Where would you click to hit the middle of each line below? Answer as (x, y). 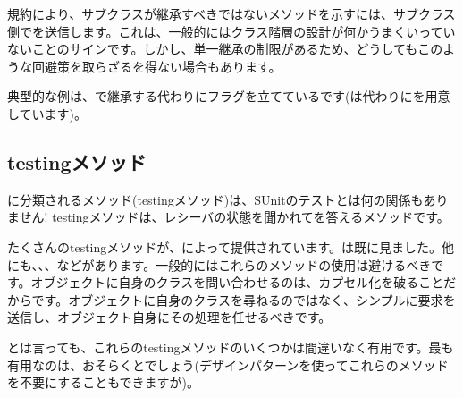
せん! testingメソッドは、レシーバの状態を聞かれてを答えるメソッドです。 (234, 217)
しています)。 (47, 113)
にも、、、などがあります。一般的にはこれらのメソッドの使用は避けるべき (219, 264)
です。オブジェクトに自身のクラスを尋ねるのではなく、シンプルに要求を (244, 299)
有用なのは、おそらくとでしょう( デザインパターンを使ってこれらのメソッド (228, 364)
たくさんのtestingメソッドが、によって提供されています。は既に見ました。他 (231, 246)
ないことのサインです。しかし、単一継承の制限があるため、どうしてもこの (225, 49)
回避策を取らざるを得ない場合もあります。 (156, 66)
